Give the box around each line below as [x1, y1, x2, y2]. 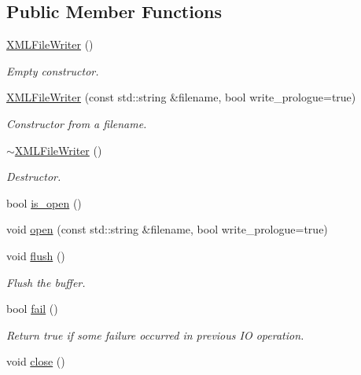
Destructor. [6, 168, 61, 185]
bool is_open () [6, 194, 82, 211]
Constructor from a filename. [6, 115, 147, 131]
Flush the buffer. [6, 274, 86, 290]
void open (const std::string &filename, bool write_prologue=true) [6, 221, 328, 237]
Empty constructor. [6, 62, 99, 79]
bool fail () [6, 300, 58, 317]
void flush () [6, 247, 65, 263]
